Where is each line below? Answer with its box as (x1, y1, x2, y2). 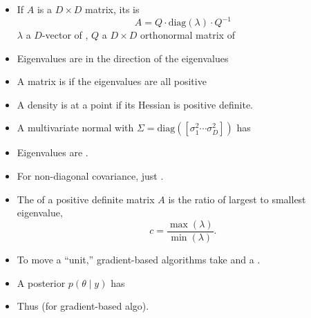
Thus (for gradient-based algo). (17, 299, 149, 313)
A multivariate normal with (17, 120, 134, 135)
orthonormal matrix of (140, 28, 235, 42)
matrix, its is (85, 2, 140, 16)
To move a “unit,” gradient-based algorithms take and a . (17, 252, 261, 266)
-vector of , (41, 28, 88, 42)
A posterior (17, 275, 66, 290)
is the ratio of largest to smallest (168, 191, 306, 206)
